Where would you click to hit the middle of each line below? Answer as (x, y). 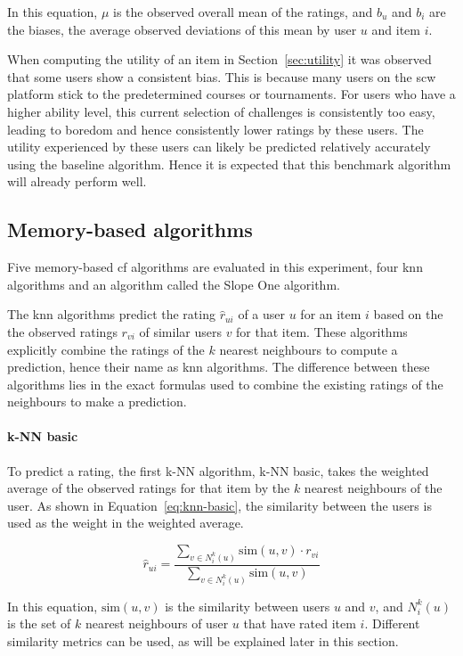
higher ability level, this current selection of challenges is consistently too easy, (221, 111)
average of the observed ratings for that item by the (149, 488)
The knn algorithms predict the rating (111, 314)
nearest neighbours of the (373, 488)
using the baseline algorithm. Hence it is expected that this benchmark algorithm (229, 164)
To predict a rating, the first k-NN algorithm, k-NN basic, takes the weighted (218, 470)
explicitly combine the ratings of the (106, 349)
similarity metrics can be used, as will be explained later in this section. (203, 641)
